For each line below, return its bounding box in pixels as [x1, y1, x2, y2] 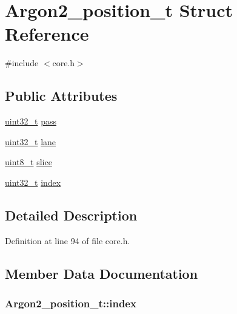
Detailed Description [5, 205, 138, 224]
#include [5, 56, 39, 69]
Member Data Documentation [5, 264, 198, 282]
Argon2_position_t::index [5, 295, 136, 310]
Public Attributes [5, 86, 118, 105]
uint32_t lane [5, 135, 56, 148]
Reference [5, 21, 89, 46]
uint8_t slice [5, 155, 52, 168]
